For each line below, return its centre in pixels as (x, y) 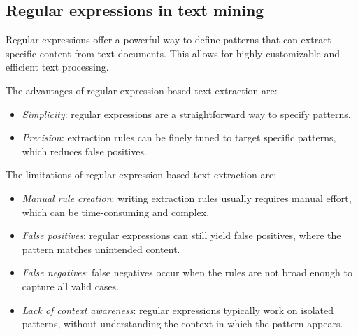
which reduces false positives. (84, 151)
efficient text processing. (57, 67)
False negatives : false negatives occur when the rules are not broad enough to (187, 272)
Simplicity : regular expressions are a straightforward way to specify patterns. (186, 114)
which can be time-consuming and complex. (116, 212)
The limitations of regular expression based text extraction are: (141, 174)
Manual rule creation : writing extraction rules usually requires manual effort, (187, 198)
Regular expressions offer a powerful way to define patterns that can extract (169, 40)
